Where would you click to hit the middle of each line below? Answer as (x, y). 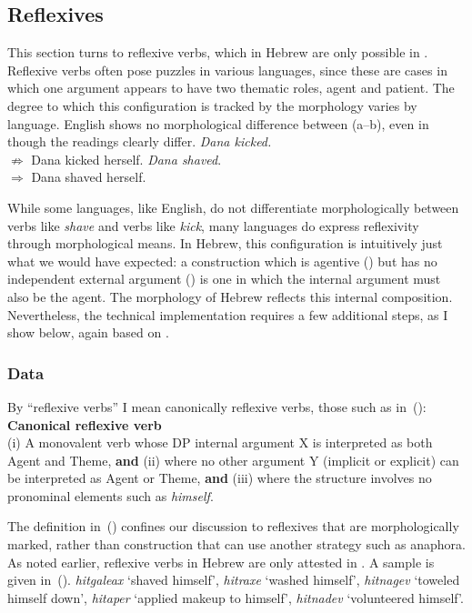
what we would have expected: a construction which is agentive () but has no (222, 261)
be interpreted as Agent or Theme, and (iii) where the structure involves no (220, 478)
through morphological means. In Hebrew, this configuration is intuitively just (225, 243)
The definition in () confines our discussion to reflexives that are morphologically (233, 526)
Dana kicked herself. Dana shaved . (126, 159)
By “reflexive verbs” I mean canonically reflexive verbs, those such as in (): (217, 406)
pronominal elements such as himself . (110, 495)
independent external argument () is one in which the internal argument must (224, 279)
